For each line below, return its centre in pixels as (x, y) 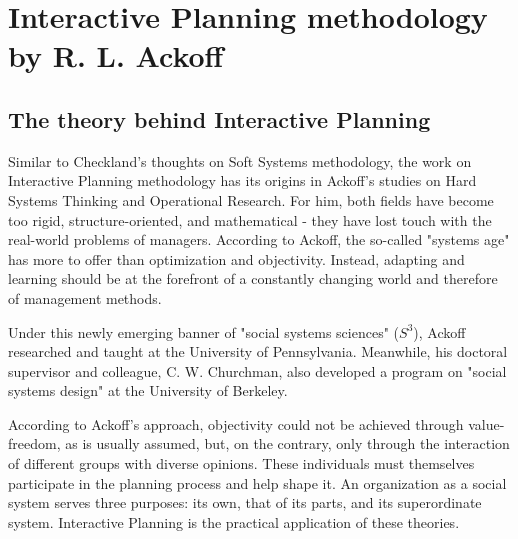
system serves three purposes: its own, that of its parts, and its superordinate (245, 502)
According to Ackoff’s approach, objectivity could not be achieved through (236, 423)
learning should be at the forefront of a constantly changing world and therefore (253, 278)
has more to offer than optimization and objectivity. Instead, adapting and (236, 258)
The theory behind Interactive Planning (219, 118)
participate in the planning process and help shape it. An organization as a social (257, 482)
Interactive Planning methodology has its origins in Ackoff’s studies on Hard (242, 180)
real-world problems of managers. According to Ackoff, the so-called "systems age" (259, 239)
